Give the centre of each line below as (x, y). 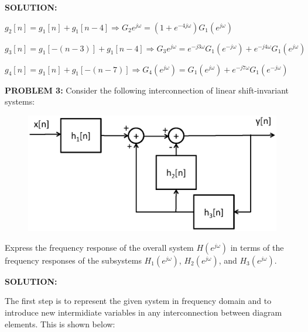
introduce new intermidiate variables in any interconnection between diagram (143, 312)
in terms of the (257, 247)
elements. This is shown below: (60, 324)
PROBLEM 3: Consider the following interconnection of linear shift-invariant (147, 90)
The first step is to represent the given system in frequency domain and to (138, 301)
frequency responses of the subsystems (73, 260)
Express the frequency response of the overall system (99, 247)
